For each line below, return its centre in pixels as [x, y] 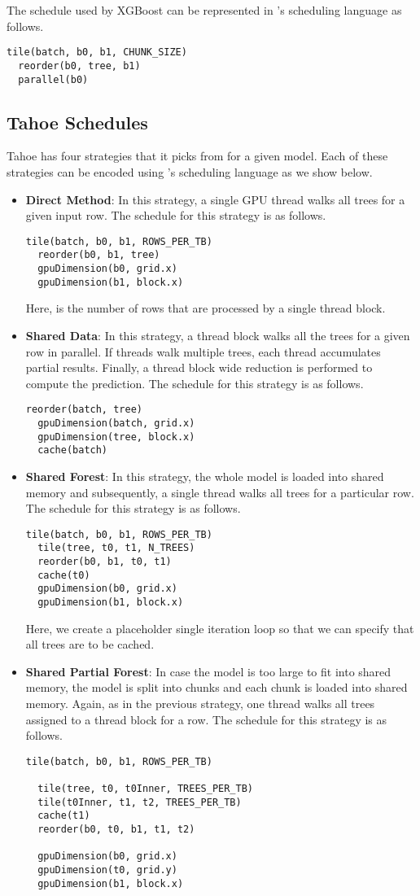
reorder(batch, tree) [84, 410]
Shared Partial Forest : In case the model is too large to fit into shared [208, 671]
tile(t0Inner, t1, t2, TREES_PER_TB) [140, 802]
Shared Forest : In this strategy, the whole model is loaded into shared [205, 476]
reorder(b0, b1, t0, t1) [105, 562]
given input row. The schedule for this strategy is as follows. [176, 215]
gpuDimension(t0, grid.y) [107, 870]
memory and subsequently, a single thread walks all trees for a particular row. [220, 492]
